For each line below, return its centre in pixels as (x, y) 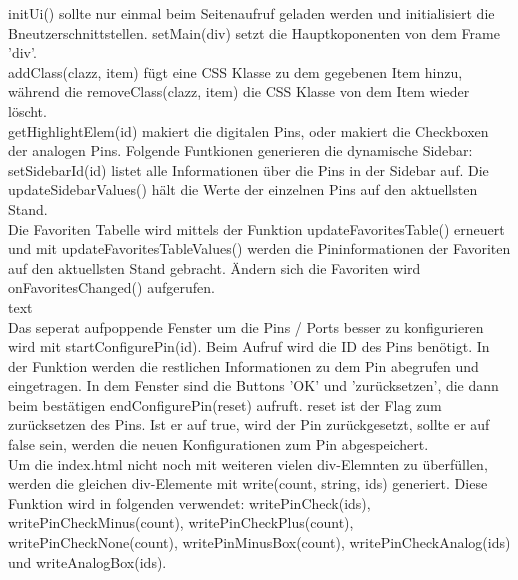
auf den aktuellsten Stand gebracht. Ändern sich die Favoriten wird (214, 267)
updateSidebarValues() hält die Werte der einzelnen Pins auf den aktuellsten (243, 189)
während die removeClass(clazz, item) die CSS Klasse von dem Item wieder (239, 91)
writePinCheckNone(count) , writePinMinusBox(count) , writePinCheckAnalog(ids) (259, 542)
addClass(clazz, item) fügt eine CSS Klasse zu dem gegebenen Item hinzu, (235, 71)
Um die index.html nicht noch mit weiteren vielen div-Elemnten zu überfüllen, (248, 463)
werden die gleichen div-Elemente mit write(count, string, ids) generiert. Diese (248, 483)
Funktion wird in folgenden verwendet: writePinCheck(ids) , (189, 502)
